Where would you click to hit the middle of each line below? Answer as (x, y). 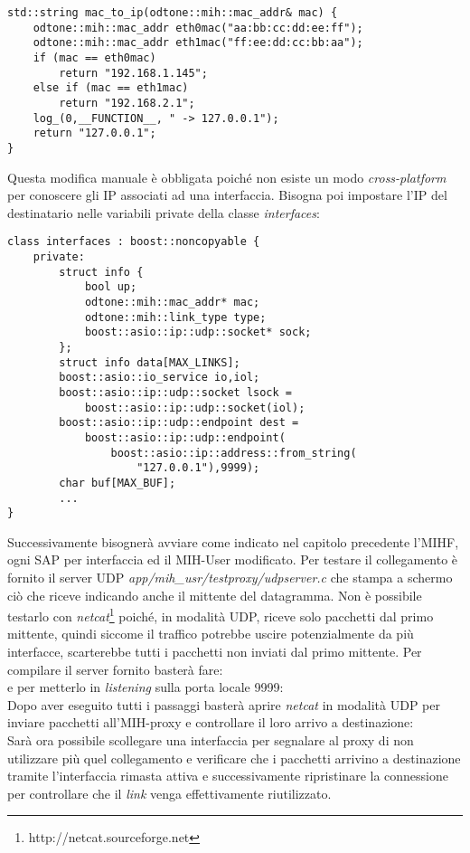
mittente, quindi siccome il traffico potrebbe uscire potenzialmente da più (211, 634)
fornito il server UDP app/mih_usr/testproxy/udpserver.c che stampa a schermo (230, 577)
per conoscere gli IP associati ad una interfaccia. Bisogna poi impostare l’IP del (227, 195)
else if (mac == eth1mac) (111, 88)
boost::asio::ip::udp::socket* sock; (198, 332)
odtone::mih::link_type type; (175, 317)
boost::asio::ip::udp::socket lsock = (175, 392)
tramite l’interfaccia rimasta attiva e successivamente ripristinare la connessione (228, 776)
